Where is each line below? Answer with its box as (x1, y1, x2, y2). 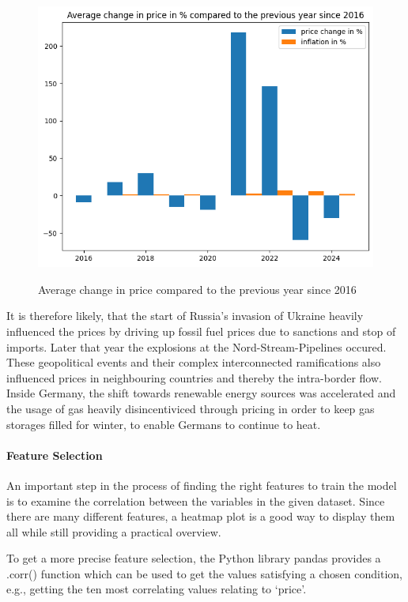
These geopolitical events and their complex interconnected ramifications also (6, 354, 381, 371)
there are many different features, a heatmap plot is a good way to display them (6, 508, 395, 525)
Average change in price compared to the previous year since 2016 (38, 280, 357, 297)
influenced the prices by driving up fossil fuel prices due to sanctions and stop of (6, 322, 396, 339)
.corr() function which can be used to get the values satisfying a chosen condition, (6, 565, 402, 581)
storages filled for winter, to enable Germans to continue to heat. (6, 416, 321, 432)
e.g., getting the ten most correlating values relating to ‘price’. (6, 581, 307, 597)
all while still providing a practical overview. (6, 523, 221, 540)
